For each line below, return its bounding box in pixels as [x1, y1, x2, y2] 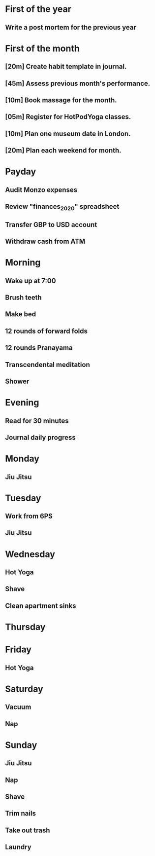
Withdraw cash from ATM [5, 237, 86, 246]
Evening [5, 397, 39, 408]
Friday [5, 644, 32, 655]
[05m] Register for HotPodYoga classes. [5, 112, 131, 121]
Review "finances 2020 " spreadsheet [5, 202, 120, 212]
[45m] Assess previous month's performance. [5, 79, 151, 87]
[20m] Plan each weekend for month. [5, 147, 122, 155]
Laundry [5, 843, 31, 852]
